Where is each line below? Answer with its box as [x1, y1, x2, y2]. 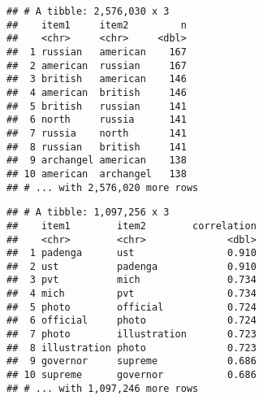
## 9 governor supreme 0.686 [6, 355, 257, 367]
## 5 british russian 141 [6, 100, 187, 112]
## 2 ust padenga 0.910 [6, 260, 257, 272]
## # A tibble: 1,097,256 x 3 [6, 207, 170, 219]
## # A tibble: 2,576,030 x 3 [6, 6, 170, 17]
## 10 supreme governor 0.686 [6, 369, 257, 381]
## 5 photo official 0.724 [6, 301, 257, 313]
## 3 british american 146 [6, 73, 187, 85]
